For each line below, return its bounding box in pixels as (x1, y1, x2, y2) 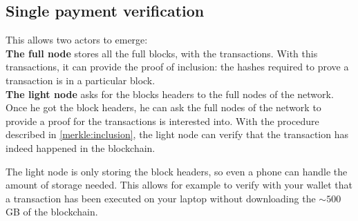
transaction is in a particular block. (6, 73, 156, 87)
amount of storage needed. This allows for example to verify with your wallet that (6, 177, 353, 192)
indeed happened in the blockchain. (6, 140, 156, 155)
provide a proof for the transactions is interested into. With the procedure (6, 113, 319, 128)
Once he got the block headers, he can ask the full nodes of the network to (6, 100, 321, 115)
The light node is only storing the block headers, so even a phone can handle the (6, 164, 348, 178)
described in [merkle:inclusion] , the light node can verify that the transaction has (6, 127, 348, 142)
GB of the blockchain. (6, 204, 98, 219)
